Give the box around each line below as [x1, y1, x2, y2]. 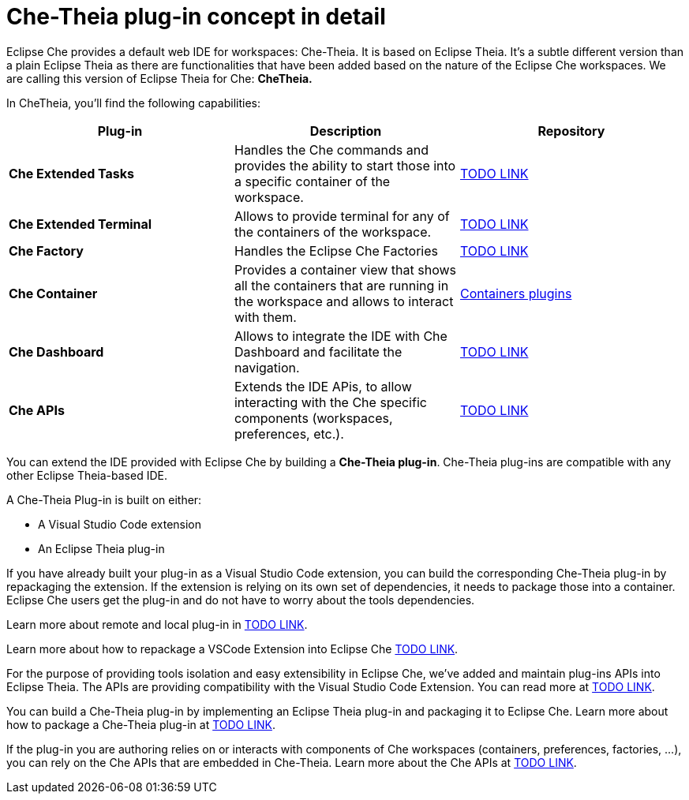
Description [309, 122, 382, 139]
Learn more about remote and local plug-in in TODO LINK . [6, 617, 308, 631]
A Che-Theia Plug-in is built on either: [6, 492, 202, 507]
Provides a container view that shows [234, 261, 456, 278]
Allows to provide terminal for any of [234, 207, 450, 224]
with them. [234, 308, 297, 325]
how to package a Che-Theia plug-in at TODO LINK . [6, 717, 275, 731]
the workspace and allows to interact [234, 293, 454, 309]
